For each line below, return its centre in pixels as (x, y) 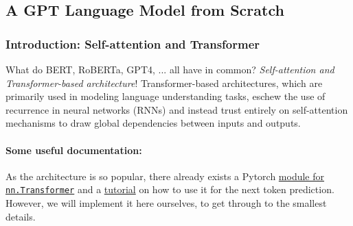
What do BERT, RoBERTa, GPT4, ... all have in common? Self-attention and (170, 69)
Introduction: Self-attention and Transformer (133, 43)
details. (21, 216)
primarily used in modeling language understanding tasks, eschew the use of (166, 96)
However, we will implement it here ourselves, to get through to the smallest (166, 203)
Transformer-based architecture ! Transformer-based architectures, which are (164, 83)
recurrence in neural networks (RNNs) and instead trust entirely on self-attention (177, 109)
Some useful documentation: (74, 150)
